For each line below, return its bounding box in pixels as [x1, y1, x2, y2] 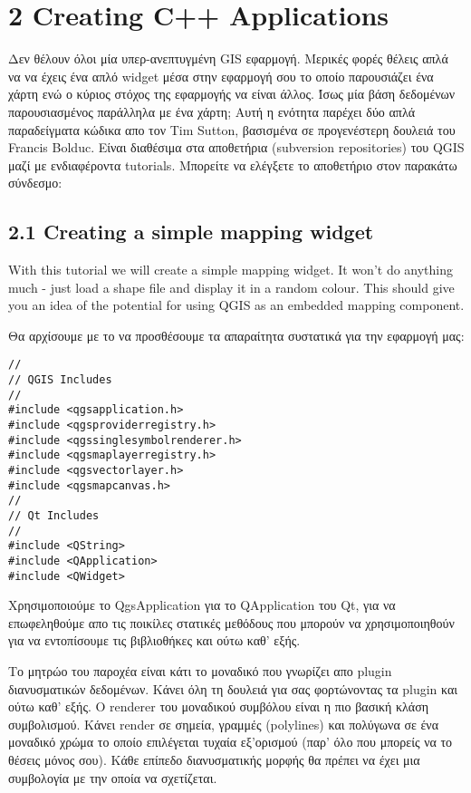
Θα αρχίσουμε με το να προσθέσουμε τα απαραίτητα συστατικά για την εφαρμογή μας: [8, 325, 465, 344]
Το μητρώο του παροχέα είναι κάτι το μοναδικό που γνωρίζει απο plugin [8, 662, 392, 681]
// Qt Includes [8, 509, 100, 523]
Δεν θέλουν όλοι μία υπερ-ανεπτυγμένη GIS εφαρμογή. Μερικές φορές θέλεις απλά [8, 49, 448, 68]
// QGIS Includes [8, 373, 112, 387]
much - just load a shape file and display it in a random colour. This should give [8, 277, 455, 296]
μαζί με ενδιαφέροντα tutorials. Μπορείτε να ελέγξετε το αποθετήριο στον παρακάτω [8, 155, 457, 174]
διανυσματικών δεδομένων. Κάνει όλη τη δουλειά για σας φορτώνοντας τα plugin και [8, 679, 458, 698]
